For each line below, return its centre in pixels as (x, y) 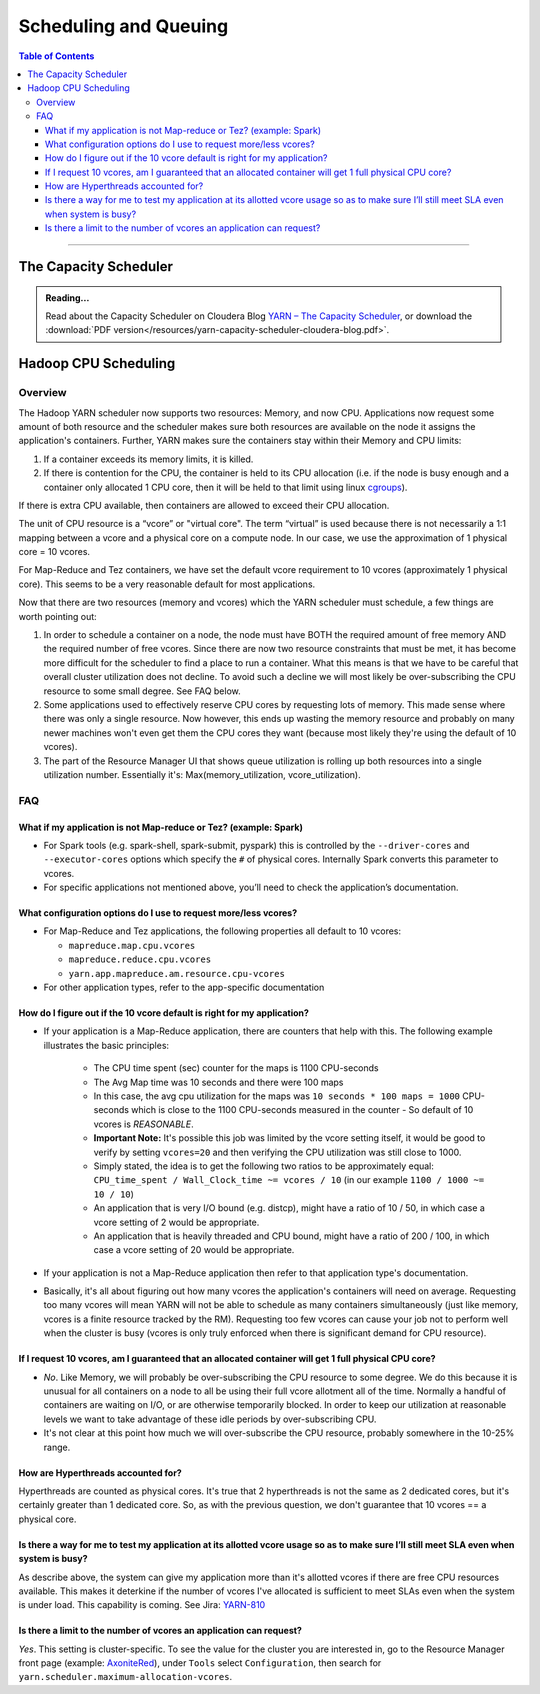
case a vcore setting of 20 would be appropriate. (194, 1250)
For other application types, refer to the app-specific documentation (184, 987)
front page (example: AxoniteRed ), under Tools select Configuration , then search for (200, 1663)
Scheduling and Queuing (123, 26)
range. (57, 1447)
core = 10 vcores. (54, 552)
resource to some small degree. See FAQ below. (142, 691)
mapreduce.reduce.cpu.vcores (140, 959)
